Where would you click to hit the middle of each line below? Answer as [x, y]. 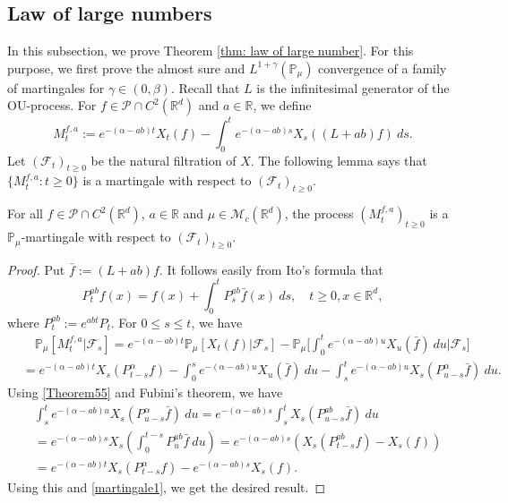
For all [25, 213]
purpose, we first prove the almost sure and [126, 68]
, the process [319, 213]
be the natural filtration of [164, 160]
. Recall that [205, 87]
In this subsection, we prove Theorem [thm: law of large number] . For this [211, 51]
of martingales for [56, 87]
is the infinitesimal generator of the [353, 87]
